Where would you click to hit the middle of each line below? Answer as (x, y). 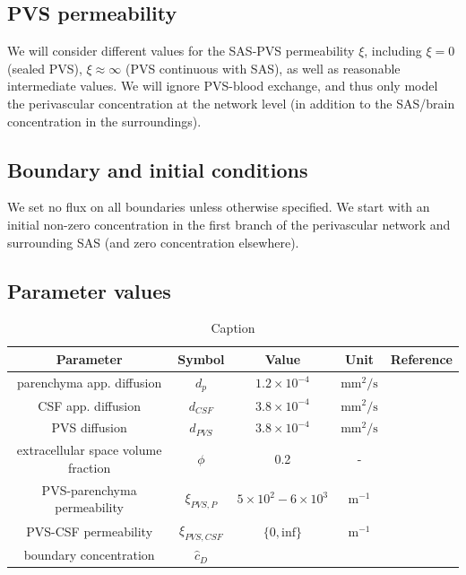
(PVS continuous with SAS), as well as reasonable (263, 68)
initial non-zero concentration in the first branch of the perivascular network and (229, 224)
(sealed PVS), (45, 68)
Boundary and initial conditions (158, 169)
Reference (421, 358)
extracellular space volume (89, 450)
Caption (233, 328)
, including (393, 51)
